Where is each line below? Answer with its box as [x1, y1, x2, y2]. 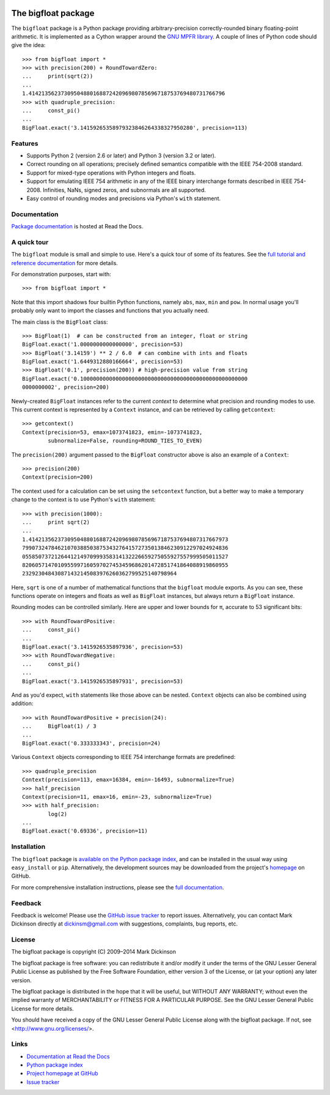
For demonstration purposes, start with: [11, 270, 111, 278]
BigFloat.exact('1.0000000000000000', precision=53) [22, 341, 183, 348]
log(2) [48, 810, 68, 817]
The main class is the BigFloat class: [11, 318, 108, 326]
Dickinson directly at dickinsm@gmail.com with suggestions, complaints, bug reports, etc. [11, 920, 238, 927]
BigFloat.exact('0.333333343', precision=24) [22, 739, 161, 747]
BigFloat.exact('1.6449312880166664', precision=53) [22, 358, 183, 365]
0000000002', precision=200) [22, 384, 109, 391]
